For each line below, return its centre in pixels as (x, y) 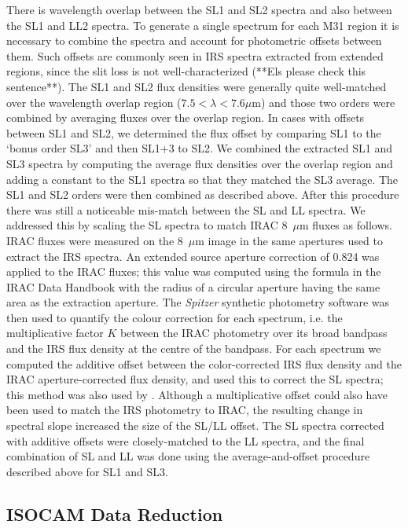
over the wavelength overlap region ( (94, 102)
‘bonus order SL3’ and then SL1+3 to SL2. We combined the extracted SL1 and (200, 148)
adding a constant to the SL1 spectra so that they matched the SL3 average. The (202, 179)
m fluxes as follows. (346, 225)
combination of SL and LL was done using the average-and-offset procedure (188, 456)
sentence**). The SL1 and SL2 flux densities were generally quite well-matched (197, 86)
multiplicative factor (55, 333)
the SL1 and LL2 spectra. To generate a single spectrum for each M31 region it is (203, 25)
